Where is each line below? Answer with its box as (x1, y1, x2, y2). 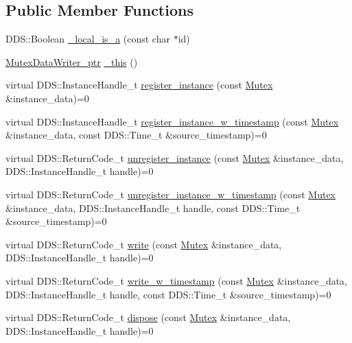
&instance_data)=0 (5, 91, 89, 105)
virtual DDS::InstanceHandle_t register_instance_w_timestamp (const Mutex (5, 114, 339, 128)
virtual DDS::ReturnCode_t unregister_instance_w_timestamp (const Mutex (5, 187, 336, 201)
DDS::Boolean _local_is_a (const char (5, 32, 170, 46)
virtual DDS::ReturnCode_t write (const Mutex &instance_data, (5, 237, 282, 251)
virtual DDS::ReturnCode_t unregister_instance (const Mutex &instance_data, (5, 150, 344, 165)
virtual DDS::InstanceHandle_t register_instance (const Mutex (5, 78, 273, 92)
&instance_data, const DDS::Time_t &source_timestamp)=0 (5, 128, 267, 142)
